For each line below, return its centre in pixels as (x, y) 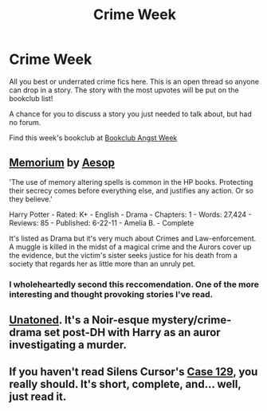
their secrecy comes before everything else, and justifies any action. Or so (132, 190)
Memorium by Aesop (62, 163)
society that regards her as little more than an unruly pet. (102, 264)
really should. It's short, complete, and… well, (125, 384)
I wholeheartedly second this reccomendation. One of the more (134, 284)
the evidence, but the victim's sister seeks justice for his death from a (123, 255)
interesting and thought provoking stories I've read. (111, 294)
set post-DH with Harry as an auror (133, 333)
